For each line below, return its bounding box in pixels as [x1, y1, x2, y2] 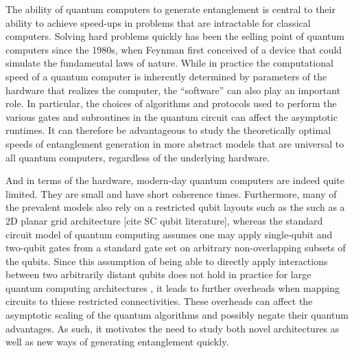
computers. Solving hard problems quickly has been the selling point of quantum [5, 29, 344, 43]
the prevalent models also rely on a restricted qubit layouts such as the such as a [5, 200, 345, 214]
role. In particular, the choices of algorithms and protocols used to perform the [5, 96, 337, 111]
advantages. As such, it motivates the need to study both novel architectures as [5, 321, 340, 335]
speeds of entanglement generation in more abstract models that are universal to [5, 136, 344, 150]
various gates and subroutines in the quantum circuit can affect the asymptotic [5, 109, 338, 124]
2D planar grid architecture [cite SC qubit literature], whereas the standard [5, 213, 323, 227]
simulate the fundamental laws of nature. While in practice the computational [5, 56, 333, 70]
